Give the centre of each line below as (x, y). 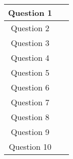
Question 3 (30, 42)
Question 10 (30, 146)
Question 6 (30, 87)
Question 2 (30, 28)
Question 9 (30, 131)
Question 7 (30, 102)
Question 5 (30, 72)
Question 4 (30, 57)
